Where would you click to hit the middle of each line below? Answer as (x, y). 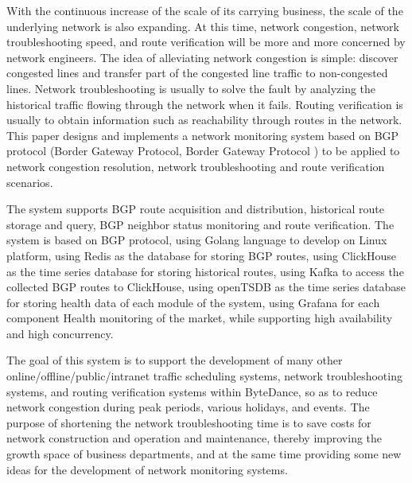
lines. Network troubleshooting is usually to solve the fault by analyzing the (191, 88)
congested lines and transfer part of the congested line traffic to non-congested (197, 73)
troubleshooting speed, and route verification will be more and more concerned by (206, 42)
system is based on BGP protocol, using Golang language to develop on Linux (197, 240)
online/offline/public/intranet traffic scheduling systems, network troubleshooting (204, 376)
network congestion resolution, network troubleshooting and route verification (196, 166)
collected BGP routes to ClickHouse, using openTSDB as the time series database (206, 287)
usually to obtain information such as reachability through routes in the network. (204, 120)
